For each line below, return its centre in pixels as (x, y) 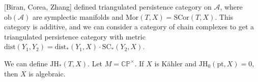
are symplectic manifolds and (78, 16)
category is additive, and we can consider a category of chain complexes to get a (129, 27)
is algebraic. (47, 73)
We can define (26, 63)
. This (224, 16)
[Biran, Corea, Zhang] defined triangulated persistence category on (108, 7)
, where (231, 7)
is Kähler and (176, 63)
